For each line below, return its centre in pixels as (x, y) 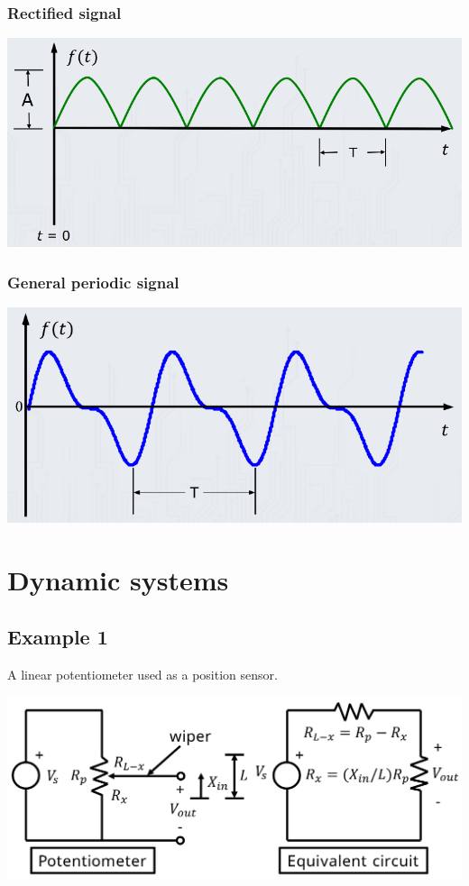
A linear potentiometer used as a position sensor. (143, 674)
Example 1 (58, 637)
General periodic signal (93, 282)
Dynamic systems (118, 579)
